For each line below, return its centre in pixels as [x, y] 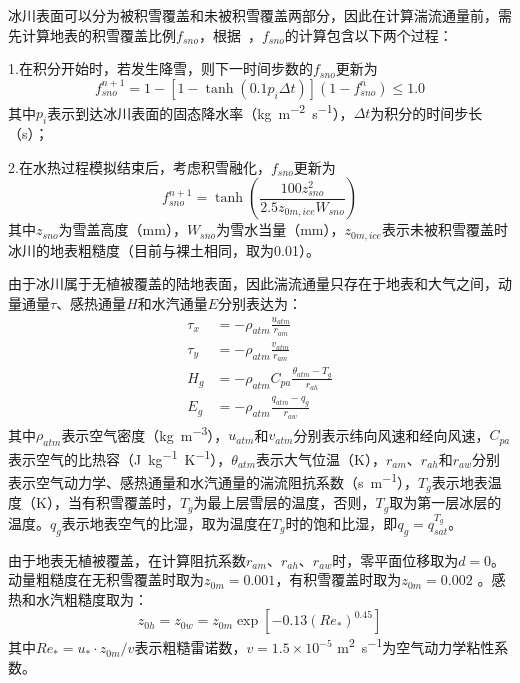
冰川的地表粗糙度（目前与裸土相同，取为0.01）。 [164, 249]
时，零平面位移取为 [395, 559]
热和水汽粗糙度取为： [78, 598]
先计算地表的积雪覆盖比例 [92, 34]
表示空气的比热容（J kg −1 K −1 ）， [120, 457]
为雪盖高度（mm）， [122, 229]
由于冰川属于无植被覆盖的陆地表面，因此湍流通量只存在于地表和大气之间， [253, 283]
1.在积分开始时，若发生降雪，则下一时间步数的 [160, 68]
